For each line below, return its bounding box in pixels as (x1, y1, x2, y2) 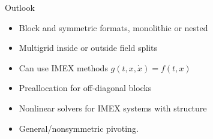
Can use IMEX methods (19, 61, 108, 74)
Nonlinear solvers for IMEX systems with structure (19, 101, 207, 114)
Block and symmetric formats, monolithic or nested (19, 21, 208, 34)
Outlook (5, 1, 35, 13)
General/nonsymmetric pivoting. (19, 122, 139, 134)
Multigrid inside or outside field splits (19, 41, 158, 54)
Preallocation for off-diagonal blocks (19, 81, 152, 94)
